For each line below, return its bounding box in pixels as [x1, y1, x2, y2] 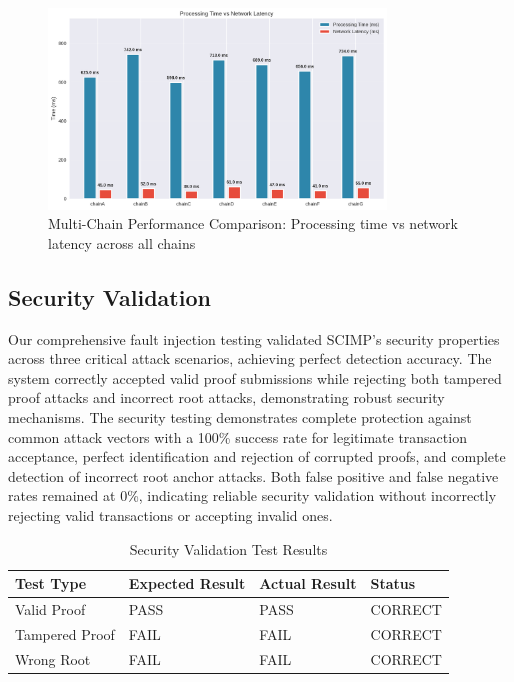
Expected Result [128, 573, 246, 594]
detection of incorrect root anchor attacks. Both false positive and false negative [8, 465, 499, 486]
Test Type [15, 573, 87, 594]
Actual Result [259, 573, 357, 594]
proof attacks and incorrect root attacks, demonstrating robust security [8, 387, 445, 408]
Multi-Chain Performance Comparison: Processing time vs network [48, 213, 459, 234]
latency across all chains [48, 232, 196, 253]
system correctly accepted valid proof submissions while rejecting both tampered [8, 367, 502, 388]
